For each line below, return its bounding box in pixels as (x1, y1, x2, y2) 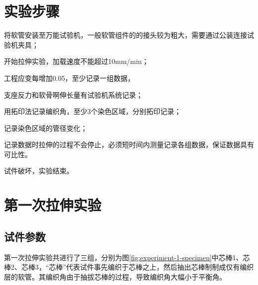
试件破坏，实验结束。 (4, 166, 73, 176)
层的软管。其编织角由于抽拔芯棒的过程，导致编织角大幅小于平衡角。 (4, 271, 226, 282)
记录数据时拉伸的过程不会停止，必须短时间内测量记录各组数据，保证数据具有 (4, 139, 254, 150)
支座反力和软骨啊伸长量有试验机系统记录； (4, 89, 143, 100)
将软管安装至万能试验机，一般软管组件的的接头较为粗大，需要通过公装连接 (4, 30, 247, 40)
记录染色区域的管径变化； (4, 122, 87, 133)
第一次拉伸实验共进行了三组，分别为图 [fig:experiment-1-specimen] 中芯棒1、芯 (4, 252, 250, 262)
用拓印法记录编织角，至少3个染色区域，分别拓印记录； (4, 106, 181, 116)
